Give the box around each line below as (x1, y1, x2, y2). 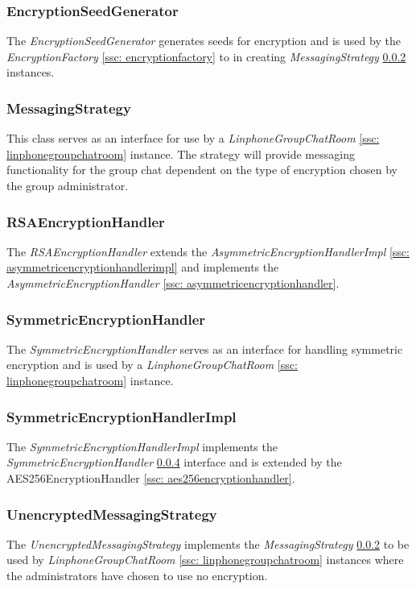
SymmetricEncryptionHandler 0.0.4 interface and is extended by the (6, 454, 342, 471)
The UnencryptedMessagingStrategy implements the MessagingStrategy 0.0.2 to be (6, 535, 410, 552)
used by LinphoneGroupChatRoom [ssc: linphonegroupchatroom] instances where (6, 551, 404, 568)
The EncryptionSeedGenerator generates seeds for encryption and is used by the (6, 32, 401, 49)
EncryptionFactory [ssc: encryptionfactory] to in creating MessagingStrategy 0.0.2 (6, 48, 406, 64)
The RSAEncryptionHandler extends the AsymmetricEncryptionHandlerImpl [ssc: (6, 243, 410, 259)
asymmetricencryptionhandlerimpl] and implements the (6, 259, 279, 276)
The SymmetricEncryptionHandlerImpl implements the (6, 438, 278, 454)
